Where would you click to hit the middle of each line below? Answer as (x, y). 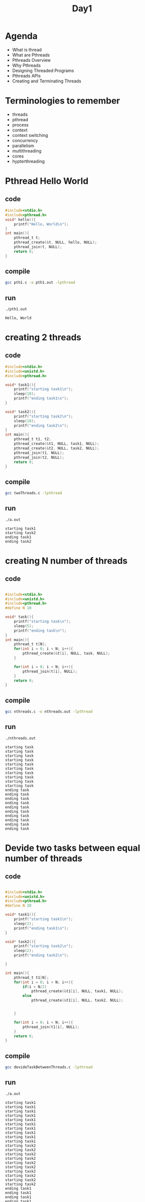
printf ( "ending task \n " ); (40, 631)
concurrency (25, 140)
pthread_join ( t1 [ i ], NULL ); (51, 1027)
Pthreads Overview (31, 60)
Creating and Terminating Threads (47, 81)
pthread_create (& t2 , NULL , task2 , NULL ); (56, 448)
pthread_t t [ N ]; (31, 644)
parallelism (23, 146)
